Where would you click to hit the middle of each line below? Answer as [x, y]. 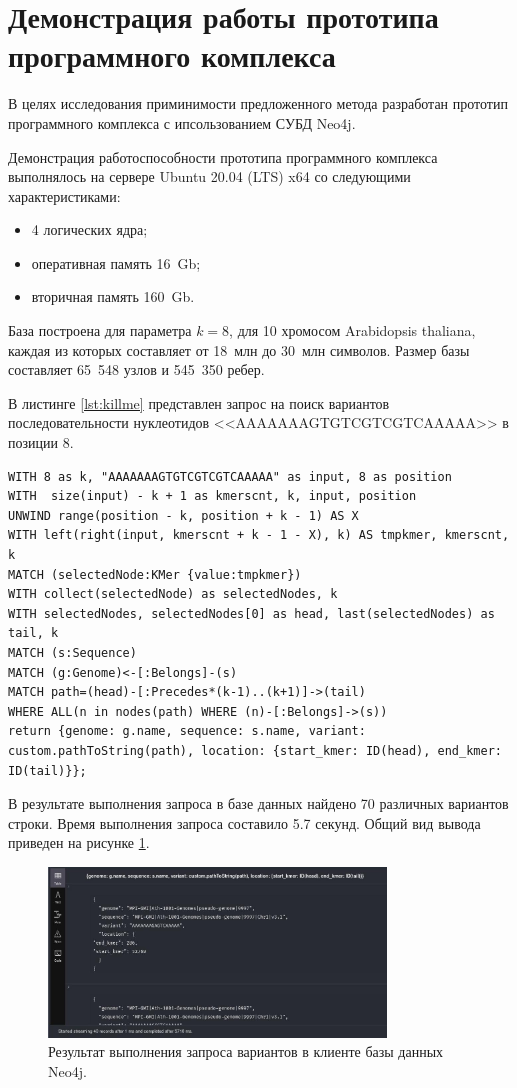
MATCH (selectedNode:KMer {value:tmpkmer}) [155, 574]
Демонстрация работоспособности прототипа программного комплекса [223, 156]
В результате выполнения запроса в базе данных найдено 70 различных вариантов [258, 803]
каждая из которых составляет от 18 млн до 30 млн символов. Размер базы [239, 349]
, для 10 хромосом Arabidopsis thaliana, [352, 330]
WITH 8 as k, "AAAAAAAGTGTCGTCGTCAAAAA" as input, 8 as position [230, 476]
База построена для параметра [100, 330]
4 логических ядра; [89, 229]
